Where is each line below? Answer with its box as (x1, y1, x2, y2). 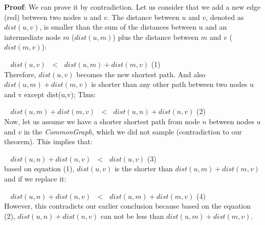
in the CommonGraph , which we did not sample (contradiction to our (24, 126, 242, 137)
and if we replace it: (4, 173, 67, 184)
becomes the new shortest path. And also (76, 69, 206, 79)
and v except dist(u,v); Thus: (4, 88, 96, 99)
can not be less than (100, 210, 164, 221)
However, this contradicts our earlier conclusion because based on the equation (4, 200, 251, 211)
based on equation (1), (4, 163, 75, 174)
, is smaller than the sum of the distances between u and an (39, 21, 227, 32)
